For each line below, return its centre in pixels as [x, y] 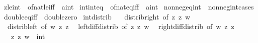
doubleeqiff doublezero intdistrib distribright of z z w [97, 16]
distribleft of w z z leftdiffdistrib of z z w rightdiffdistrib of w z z [121, 26]
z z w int [28, 36]
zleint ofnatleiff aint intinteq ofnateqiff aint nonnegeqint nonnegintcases [129, 6]
